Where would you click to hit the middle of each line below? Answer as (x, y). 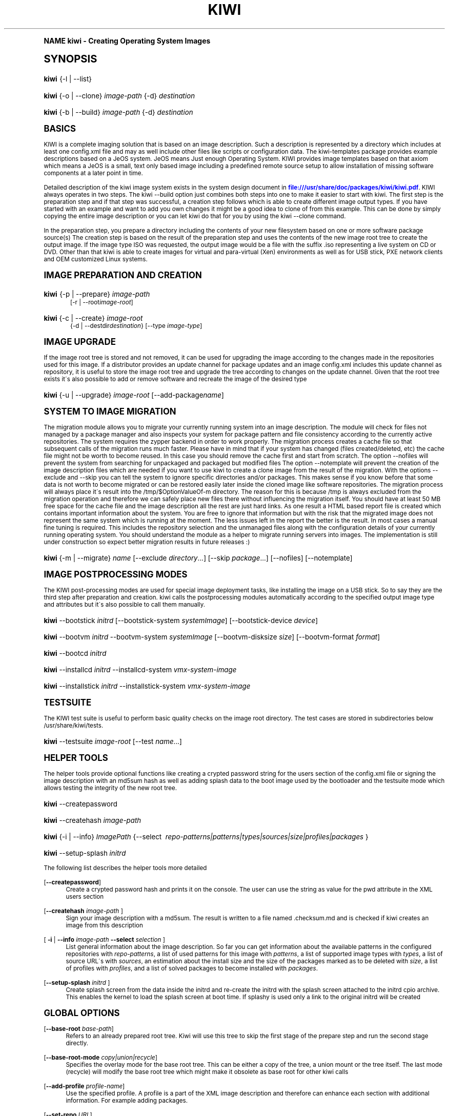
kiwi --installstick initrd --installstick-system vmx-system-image (147, 686)
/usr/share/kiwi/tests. (74, 725)
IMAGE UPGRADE (80, 342)
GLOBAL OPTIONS (82, 1013)
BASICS (60, 128)
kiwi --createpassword (80, 804)
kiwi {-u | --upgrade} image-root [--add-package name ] (134, 395)
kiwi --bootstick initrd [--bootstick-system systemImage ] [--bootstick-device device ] (181, 620)
